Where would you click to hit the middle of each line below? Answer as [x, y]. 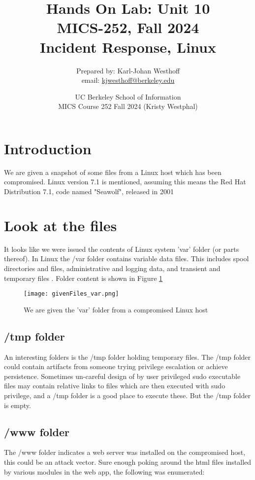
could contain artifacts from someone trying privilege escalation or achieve [116, 366]
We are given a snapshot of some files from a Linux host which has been [113, 172]
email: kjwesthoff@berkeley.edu [128, 80]
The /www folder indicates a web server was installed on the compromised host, [125, 452]
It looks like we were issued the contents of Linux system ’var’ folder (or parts [122, 249]
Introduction [48, 148]
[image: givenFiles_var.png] [71, 294]
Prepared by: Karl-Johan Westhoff [128, 70]
